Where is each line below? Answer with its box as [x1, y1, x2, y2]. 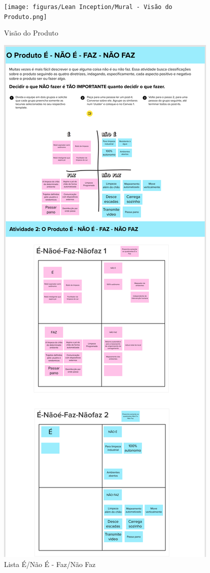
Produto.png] [4, 13, 47, 20]
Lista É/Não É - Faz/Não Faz [4, 558, 96, 569]
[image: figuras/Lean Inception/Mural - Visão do [4, 3, 172, 10]
